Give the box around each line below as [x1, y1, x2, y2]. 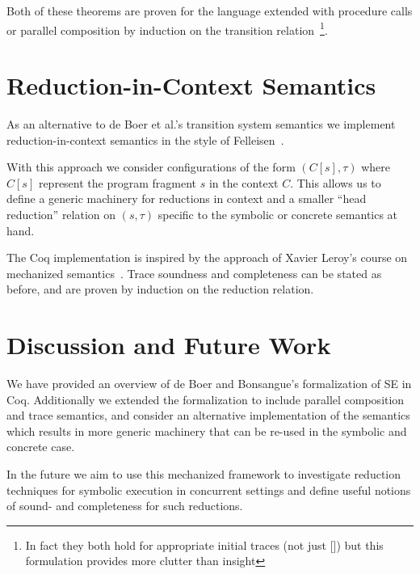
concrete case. [6, 438, 75, 455]
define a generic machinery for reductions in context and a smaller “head [6, 190, 367, 207]
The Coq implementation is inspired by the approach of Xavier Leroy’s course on [6, 249, 408, 266]
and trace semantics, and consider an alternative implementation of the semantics [6, 407, 410, 424]
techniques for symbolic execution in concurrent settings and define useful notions [6, 481, 411, 498]
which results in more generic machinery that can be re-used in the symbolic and [6, 422, 407, 439]
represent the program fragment [38, 174, 197, 191]
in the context [208, 174, 279, 191]
